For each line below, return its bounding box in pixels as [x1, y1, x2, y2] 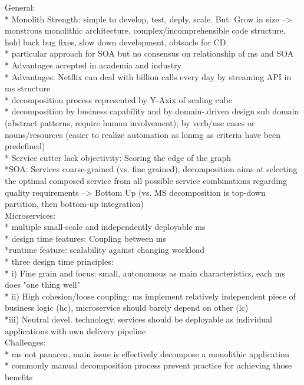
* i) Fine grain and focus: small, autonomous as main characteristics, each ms [5, 266, 285, 279]
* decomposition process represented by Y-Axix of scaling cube [5, 93, 232, 106]
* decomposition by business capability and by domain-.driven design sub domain [5, 105, 299, 117]
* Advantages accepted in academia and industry [5, 58, 182, 71]
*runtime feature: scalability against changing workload [5, 243, 205, 256]
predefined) [5, 140, 45, 152]
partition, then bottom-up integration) [5, 198, 144, 210]
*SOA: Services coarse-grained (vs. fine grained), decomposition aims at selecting [5, 163, 298, 175]
